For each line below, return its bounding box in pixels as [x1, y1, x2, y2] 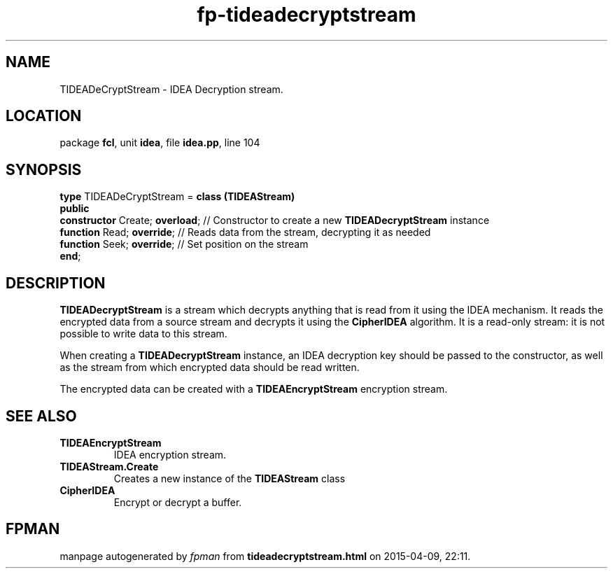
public [59, 202, 90, 215]
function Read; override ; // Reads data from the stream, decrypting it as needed [59, 226, 431, 239]
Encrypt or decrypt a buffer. [113, 496, 242, 508]
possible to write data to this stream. [59, 328, 227, 340]
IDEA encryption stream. [113, 448, 227, 461]
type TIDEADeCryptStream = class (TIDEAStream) [59, 190, 295, 203]
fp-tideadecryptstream [197, 3, 416, 27]
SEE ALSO [6, 407, 77, 425]
